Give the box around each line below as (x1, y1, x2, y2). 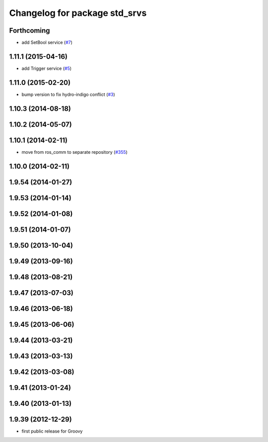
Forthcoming (9, 26, 50, 35)
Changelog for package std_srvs (9, 7, 147, 18)
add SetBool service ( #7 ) (21, 40, 73, 46)
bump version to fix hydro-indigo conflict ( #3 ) (21, 91, 115, 97)
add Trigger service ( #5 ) (21, 65, 72, 71)
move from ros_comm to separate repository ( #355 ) (21, 149, 128, 155)
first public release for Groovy (21, 428, 83, 434)
